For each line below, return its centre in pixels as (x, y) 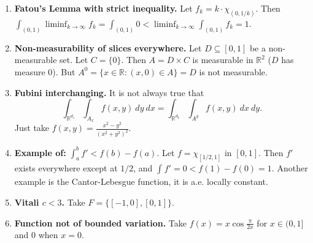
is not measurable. (233, 71)
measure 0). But (45, 71)
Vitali (27, 202)
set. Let (74, 60)
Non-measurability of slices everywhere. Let (108, 47)
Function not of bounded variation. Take (100, 222)
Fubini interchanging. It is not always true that (109, 92)
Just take (32, 128)
